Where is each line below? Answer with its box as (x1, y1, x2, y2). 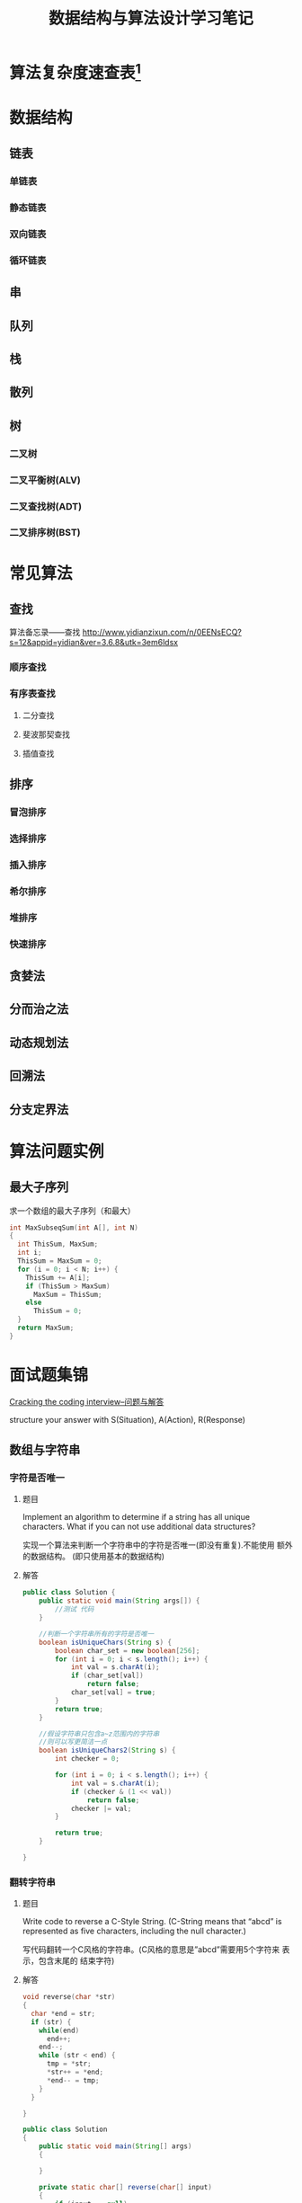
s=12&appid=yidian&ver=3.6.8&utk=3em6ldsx (9, 637, 178, 648)
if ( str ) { (31, 2017, 72, 2027)
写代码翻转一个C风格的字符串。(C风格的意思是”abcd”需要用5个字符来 (22, 1944, 280, 1955)
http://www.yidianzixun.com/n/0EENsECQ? (82, 626, 243, 638)
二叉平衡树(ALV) (9, 474, 81, 486)
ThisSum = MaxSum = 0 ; (17, 1257, 102, 1266)
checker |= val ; (70, 1804, 132, 1813)
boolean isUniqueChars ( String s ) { (39, 1638, 173, 1647)
